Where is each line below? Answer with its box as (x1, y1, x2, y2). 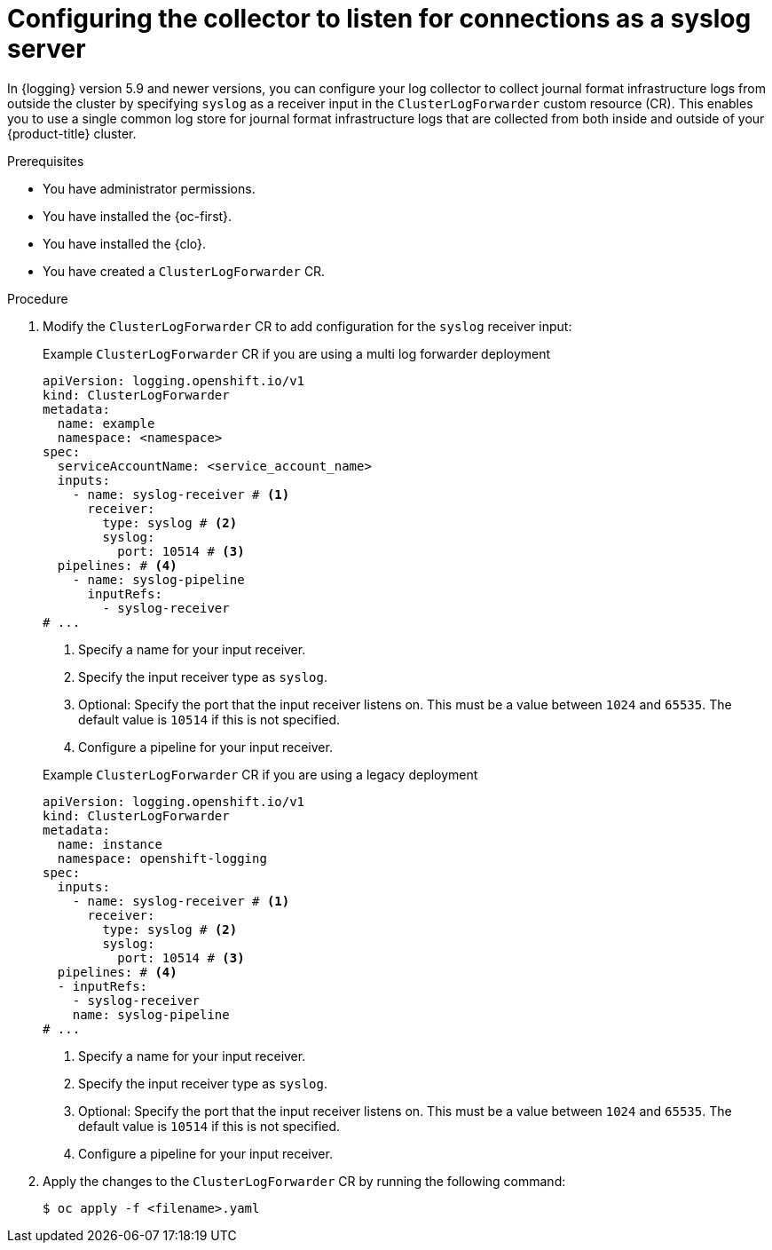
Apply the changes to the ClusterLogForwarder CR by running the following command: (43, 1173, 566, 1189)
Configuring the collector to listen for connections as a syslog (7, 4, 752, 34)
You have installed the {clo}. (43, 235, 207, 251)
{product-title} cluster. (7, 125, 137, 141)
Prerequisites (7, 153, 84, 169)
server (7, 34, 86, 64)
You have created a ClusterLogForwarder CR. (43, 263, 326, 279)
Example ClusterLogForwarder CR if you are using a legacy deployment (43, 766, 478, 782)
